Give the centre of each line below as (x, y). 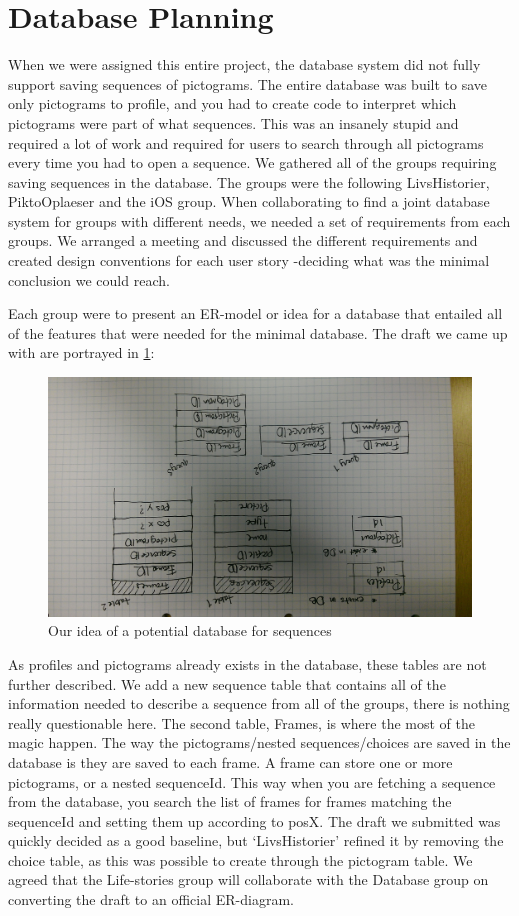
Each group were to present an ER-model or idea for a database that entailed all (255, 313)
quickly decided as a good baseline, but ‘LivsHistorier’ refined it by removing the (256, 840)
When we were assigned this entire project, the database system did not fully (244, 64)
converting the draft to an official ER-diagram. (151, 899)
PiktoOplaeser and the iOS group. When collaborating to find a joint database (249, 201)
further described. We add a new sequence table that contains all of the (227, 683)
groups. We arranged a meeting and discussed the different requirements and (243, 240)
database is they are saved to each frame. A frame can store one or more (230, 761)
